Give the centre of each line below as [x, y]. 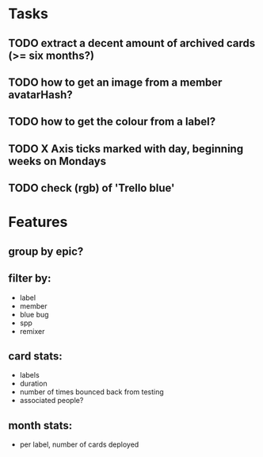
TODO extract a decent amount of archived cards [132, 43]
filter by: [30, 278]
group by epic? [46, 251]
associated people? [51, 401]
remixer [32, 331]
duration [33, 384]
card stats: [36, 356]
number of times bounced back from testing [91, 392]
